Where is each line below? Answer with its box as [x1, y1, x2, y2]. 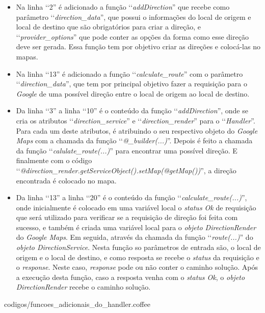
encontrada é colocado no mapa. [16, 175, 117, 185]
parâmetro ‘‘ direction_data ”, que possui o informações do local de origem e [16, 11, 251, 22]
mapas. [16, 51, 38, 61]
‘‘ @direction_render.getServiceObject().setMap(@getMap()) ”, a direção [16, 165, 236, 175]
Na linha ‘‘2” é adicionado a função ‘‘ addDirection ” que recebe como [16, 2, 230, 12]
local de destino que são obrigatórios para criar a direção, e [16, 21, 201, 32]
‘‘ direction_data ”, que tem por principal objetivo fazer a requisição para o [16, 78, 248, 89]
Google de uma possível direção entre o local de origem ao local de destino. [16, 88, 250, 99]
